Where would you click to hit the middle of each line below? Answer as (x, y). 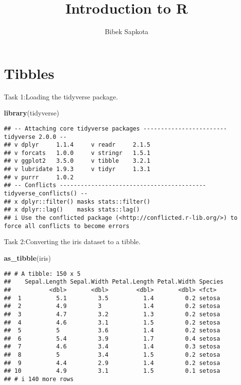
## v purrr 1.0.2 (39, 177)
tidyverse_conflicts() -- (46, 194)
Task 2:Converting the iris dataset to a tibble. (72, 241)
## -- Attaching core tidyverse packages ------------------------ (116, 128)
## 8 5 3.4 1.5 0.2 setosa (112, 355)
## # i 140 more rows (39, 379)
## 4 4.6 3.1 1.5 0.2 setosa (112, 322)
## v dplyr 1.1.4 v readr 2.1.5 (77, 145)
